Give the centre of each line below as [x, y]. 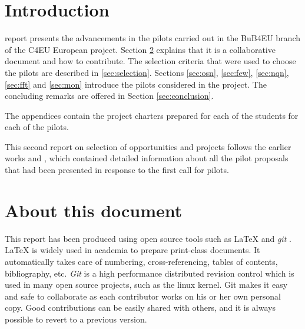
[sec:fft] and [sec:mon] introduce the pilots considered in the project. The [136, 84]
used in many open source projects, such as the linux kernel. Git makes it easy [146, 285]
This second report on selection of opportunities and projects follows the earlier [148, 146]
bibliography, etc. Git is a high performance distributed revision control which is [150, 273]
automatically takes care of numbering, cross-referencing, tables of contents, [141, 261]
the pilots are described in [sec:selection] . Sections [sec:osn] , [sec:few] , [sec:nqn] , [147, 72]
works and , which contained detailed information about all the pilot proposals [147, 158]
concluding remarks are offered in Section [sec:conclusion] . [109, 96]
